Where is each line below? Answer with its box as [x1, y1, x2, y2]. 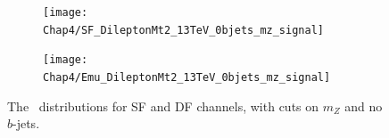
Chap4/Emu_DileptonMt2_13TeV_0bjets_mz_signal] [43, 70, 331, 84]
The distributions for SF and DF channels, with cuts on [7, 96, 319, 115]
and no [344, 96, 383, 115]
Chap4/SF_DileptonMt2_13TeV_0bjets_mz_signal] [43, 23, 324, 37]
